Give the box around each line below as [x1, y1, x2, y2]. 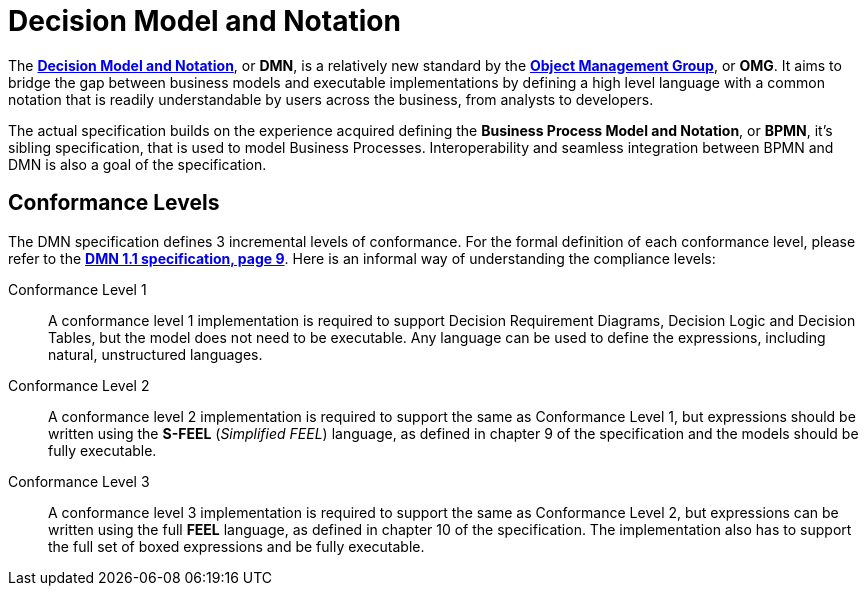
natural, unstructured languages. [48, 345, 263, 363]
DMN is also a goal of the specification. [8, 155, 267, 173]
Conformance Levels [8, 190, 220, 216]
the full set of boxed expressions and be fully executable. [48, 537, 425, 555]
